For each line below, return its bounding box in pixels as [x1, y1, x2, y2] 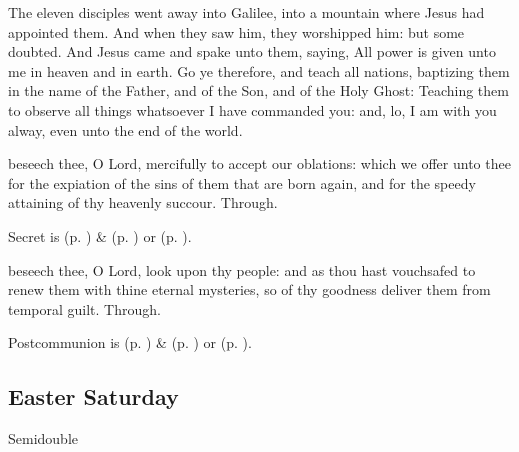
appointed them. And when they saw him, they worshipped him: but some [8, 21, 465, 42]
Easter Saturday [8, 381, 179, 412]
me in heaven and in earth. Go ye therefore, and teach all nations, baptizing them [8, 60, 510, 81]
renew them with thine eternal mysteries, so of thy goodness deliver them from [8, 279, 491, 300]
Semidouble [8, 428, 79, 449]
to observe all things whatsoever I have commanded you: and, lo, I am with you [8, 99, 497, 120]
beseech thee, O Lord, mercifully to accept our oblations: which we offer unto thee [8, 153, 511, 174]
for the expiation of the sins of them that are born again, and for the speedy [8, 172, 476, 193]
